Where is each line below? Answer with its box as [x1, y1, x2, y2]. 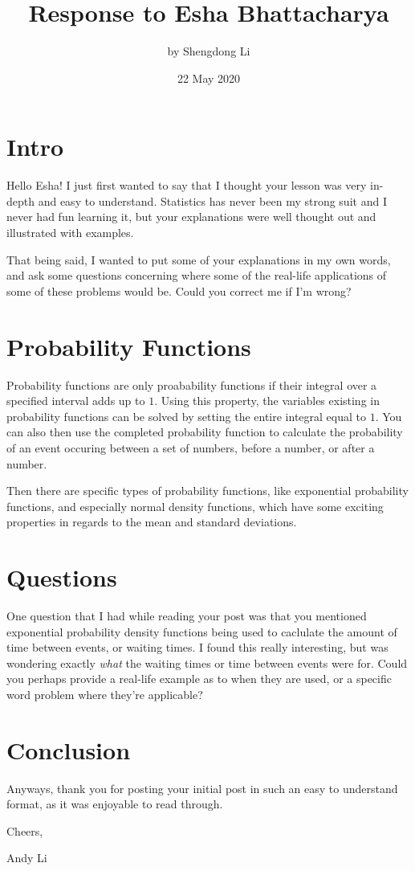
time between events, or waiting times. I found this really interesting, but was [6, 639, 389, 656]
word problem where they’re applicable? [6, 685, 203, 702]
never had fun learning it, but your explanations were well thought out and [6, 208, 376, 225]
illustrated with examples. [6, 224, 134, 241]
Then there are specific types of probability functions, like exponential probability [6, 482, 409, 499]
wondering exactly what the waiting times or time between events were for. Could [6, 654, 408, 671]
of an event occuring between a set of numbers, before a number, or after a [6, 439, 375, 456]
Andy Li [6, 849, 47, 866]
